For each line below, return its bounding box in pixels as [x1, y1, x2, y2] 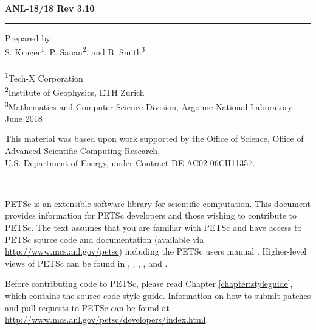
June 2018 [5, 111, 43, 124]
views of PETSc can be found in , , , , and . [5, 256, 168, 269]
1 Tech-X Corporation [5, 70, 83, 84]
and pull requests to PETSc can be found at [5, 301, 170, 314]
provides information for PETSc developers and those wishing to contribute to [5, 209, 297, 222]
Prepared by [5, 31, 50, 44]
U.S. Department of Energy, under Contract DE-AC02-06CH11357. [5, 156, 255, 169]
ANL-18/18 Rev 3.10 [5, 2, 95, 14]
